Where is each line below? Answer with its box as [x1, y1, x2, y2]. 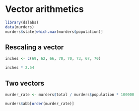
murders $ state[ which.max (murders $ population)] [5, 29, 103, 34]
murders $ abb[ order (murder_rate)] [5, 101, 74, 106]
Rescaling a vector [5, 43, 64, 51]
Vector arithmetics [5, 3, 84, 15]
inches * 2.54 [5, 65, 35, 70]
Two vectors [5, 79, 45, 88]
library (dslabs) [5, 20, 39, 25]
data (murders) [5, 24, 35, 29]
